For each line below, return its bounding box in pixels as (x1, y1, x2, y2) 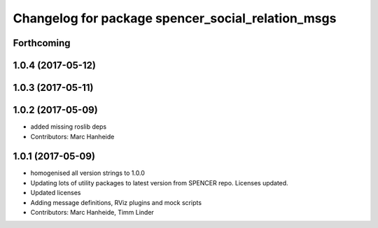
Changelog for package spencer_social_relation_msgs (13, 10, 337, 26)
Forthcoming (13, 37, 71, 49)
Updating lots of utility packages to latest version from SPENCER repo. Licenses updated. (30, 178, 288, 187)
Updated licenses (30, 189, 81, 197)
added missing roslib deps (30, 122, 107, 131)
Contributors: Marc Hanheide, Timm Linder (30, 208, 154, 216)
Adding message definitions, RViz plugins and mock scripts (30, 198, 202, 206)
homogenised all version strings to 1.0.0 (30, 169, 145, 178)
